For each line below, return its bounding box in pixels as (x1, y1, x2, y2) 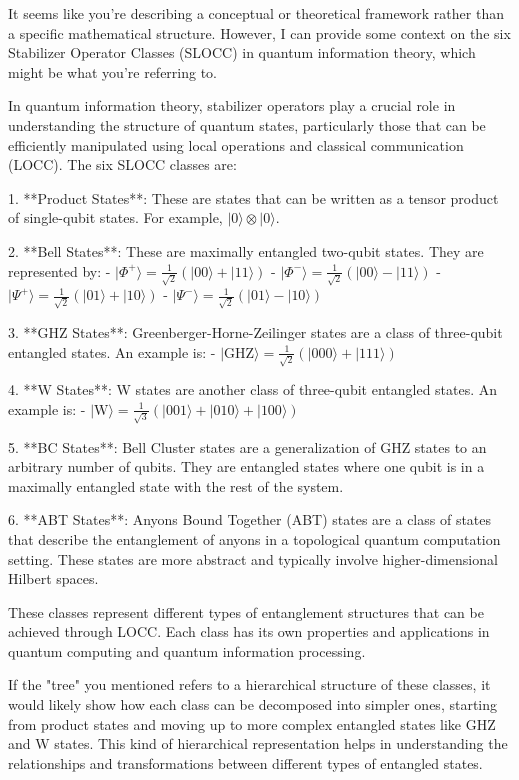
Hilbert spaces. (8, 568, 99, 589)
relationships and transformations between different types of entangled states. (8, 752, 483, 773)
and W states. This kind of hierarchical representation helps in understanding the (8, 733, 508, 754)
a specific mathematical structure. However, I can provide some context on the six (8, 22, 511, 43)
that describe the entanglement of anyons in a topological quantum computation (8, 528, 501, 549)
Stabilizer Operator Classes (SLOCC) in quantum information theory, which (8, 42, 476, 63)
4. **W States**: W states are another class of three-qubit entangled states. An (8, 379, 498, 400)
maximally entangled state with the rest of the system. (8, 475, 344, 496)
